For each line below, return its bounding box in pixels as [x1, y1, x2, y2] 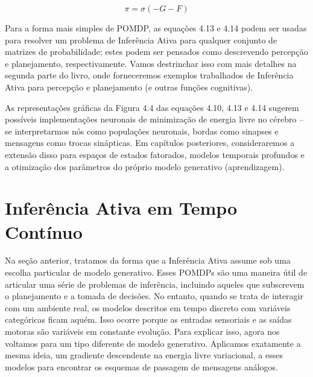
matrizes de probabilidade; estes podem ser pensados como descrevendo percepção [5, 45, 308, 58]
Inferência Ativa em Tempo [5, 195, 238, 220]
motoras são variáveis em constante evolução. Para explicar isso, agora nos [5, 325, 280, 337]
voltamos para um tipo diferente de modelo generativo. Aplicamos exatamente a [5, 337, 301, 349]
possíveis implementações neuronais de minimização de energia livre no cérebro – [5, 113, 304, 125]
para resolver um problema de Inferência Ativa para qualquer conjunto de [5, 33, 277, 46]
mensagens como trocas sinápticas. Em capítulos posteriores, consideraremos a [5, 136, 295, 149]
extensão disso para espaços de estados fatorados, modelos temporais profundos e [5, 148, 305, 160]
